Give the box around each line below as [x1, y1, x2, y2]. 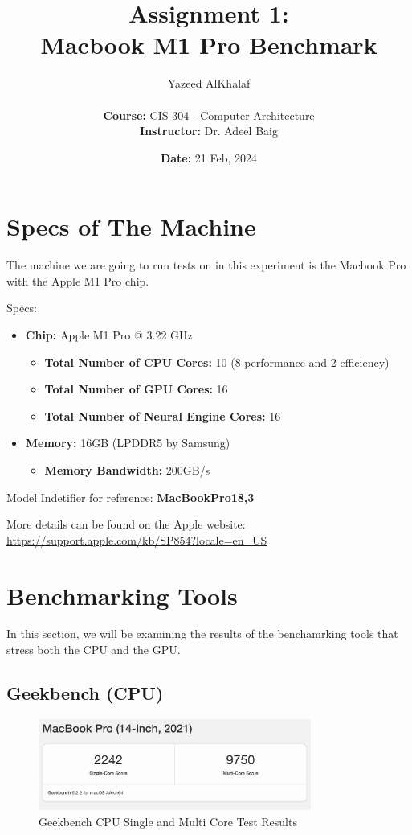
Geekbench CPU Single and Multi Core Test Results [39, 812, 297, 829]
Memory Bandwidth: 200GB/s [44, 461, 210, 478]
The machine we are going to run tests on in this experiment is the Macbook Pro [6, 257, 406, 274]
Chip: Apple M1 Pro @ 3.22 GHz [25, 327, 193, 343]
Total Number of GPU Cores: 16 [44, 380, 228, 397]
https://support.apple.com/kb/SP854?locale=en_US [6, 531, 267, 548]
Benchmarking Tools [6, 578, 238, 611]
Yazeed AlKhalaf [167, 75, 251, 92]
